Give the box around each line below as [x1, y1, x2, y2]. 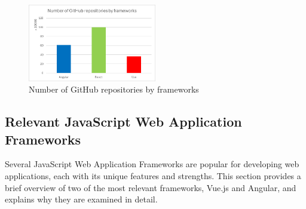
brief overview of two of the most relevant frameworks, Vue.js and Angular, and [5, 181, 296, 193]
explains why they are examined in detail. [5, 193, 158, 205]
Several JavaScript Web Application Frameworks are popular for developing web [5, 158, 299, 170]
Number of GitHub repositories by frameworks [29, 83, 199, 96]
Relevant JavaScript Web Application [5, 112, 242, 131]
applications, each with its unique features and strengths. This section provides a [5, 169, 301, 182]
